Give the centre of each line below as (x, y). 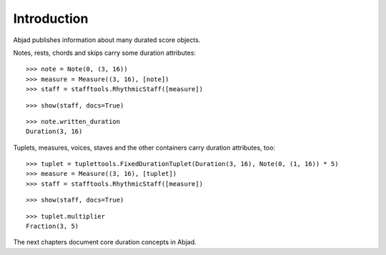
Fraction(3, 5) (53, 227)
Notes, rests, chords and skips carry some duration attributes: (105, 53)
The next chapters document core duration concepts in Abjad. (105, 242)
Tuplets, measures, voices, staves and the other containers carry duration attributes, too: (144, 147)
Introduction (51, 19)
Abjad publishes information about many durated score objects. (107, 40)
